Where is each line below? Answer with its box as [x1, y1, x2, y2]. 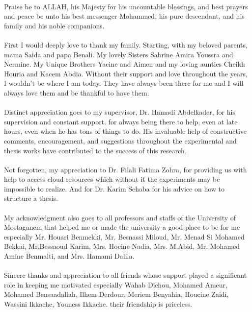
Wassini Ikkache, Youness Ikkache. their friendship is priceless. [4, 299, 193, 309]
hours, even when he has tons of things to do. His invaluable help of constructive [4, 126, 247, 136]
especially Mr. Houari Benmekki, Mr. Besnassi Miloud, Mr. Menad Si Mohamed [4, 231, 245, 241]
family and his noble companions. [4, 20, 105, 30]
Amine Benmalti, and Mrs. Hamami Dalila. [4, 251, 135, 261]
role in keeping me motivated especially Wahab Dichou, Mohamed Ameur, [4, 279, 227, 289]
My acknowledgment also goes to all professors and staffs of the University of [4, 212, 236, 222]
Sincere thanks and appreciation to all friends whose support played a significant [4, 270, 247, 280]
